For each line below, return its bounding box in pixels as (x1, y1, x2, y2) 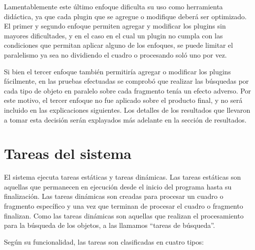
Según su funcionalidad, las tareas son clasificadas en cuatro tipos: (4, 236, 204, 247)
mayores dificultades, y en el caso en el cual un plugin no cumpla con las (4, 30, 223, 40)
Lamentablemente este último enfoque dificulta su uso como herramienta (4, 1, 223, 11)
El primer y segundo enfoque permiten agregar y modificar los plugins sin (4, 21, 226, 31)
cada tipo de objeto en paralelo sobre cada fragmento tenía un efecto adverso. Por (4, 85, 251, 95)
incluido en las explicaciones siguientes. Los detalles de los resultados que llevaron (4, 104, 251, 115)
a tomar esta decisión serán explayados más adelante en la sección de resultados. (4, 114, 247, 125)
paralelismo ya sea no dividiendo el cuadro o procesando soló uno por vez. (4, 49, 227, 60)
